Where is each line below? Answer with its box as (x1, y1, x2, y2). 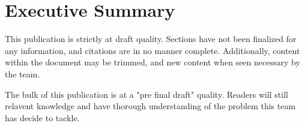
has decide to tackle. (5, 111, 80, 124)
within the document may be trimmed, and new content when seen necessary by (5, 56, 300, 68)
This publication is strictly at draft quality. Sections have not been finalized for (5, 32, 297, 45)
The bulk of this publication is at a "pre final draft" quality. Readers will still (5, 88, 288, 100)
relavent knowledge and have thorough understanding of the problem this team (5, 100, 296, 112)
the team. (5, 67, 40, 80)
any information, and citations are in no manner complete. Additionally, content (5, 44, 300, 56)
